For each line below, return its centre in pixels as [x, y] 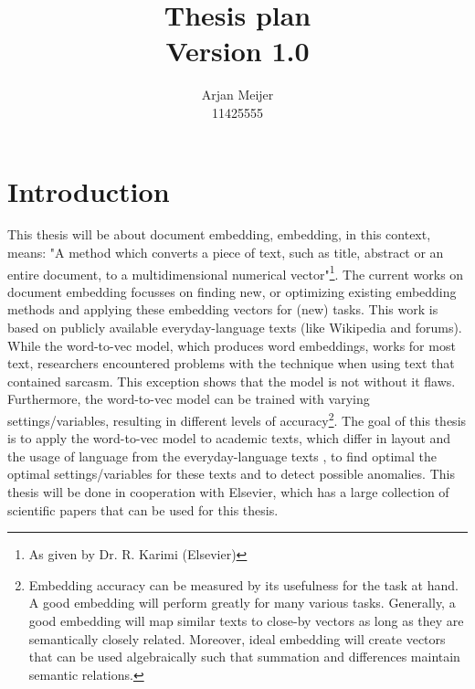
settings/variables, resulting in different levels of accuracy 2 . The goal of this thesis [237, 419]
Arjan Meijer [237, 95]
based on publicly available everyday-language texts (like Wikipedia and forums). [235, 328]
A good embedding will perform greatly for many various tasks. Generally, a [242, 603]
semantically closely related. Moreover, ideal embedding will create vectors [237, 638]
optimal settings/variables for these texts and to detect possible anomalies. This [231, 474]
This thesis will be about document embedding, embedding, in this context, [219, 234]
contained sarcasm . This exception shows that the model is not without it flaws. [232, 381]
